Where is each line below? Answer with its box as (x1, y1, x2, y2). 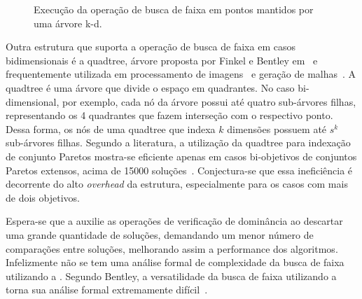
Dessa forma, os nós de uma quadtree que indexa (6, 121, 216, 136)
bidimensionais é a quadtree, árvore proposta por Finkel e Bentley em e (6, 53, 318, 67)
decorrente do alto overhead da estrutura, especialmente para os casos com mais (6, 176, 348, 191)
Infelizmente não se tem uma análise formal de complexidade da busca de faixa (6, 255, 344, 270)
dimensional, (6, 94, 60, 109)
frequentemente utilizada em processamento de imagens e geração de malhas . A (6, 67, 356, 81)
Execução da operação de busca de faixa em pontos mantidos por (34, 2, 314, 16)
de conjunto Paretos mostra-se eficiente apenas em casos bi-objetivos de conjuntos (6, 148, 357, 163)
